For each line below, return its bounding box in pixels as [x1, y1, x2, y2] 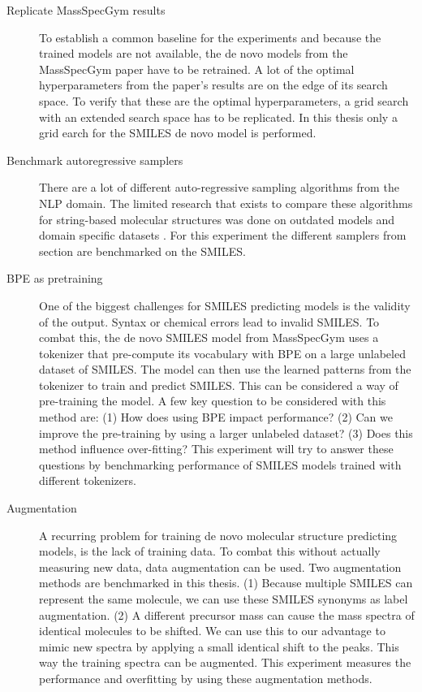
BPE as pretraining [6, 270, 103, 287]
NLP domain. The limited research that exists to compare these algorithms [39, 194, 413, 211]
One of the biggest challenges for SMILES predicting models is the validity [39, 296, 411, 314]
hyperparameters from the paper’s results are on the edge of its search [39, 76, 388, 93]
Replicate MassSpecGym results [6, 2, 166, 18]
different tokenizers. [39, 472, 136, 489]
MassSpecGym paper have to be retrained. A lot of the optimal [39, 60, 355, 77]
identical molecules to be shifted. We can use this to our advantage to [39, 622, 385, 639]
